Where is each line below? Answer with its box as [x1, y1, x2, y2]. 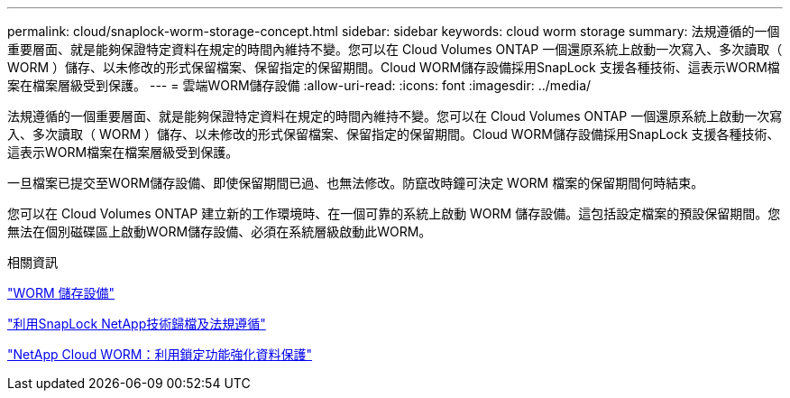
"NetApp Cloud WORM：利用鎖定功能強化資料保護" [7, 347, 313, 362]
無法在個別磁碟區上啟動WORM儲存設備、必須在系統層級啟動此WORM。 [7, 224, 432, 239]
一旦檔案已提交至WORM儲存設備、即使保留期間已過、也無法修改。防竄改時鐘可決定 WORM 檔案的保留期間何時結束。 [7, 175, 704, 190]
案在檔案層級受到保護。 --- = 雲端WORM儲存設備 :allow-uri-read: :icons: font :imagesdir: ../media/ [7, 78, 592, 93]
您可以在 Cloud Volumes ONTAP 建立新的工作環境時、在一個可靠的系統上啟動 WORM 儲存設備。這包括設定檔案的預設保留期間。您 [7, 206, 781, 221]
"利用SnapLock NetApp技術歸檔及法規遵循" [7, 316, 266, 331]
